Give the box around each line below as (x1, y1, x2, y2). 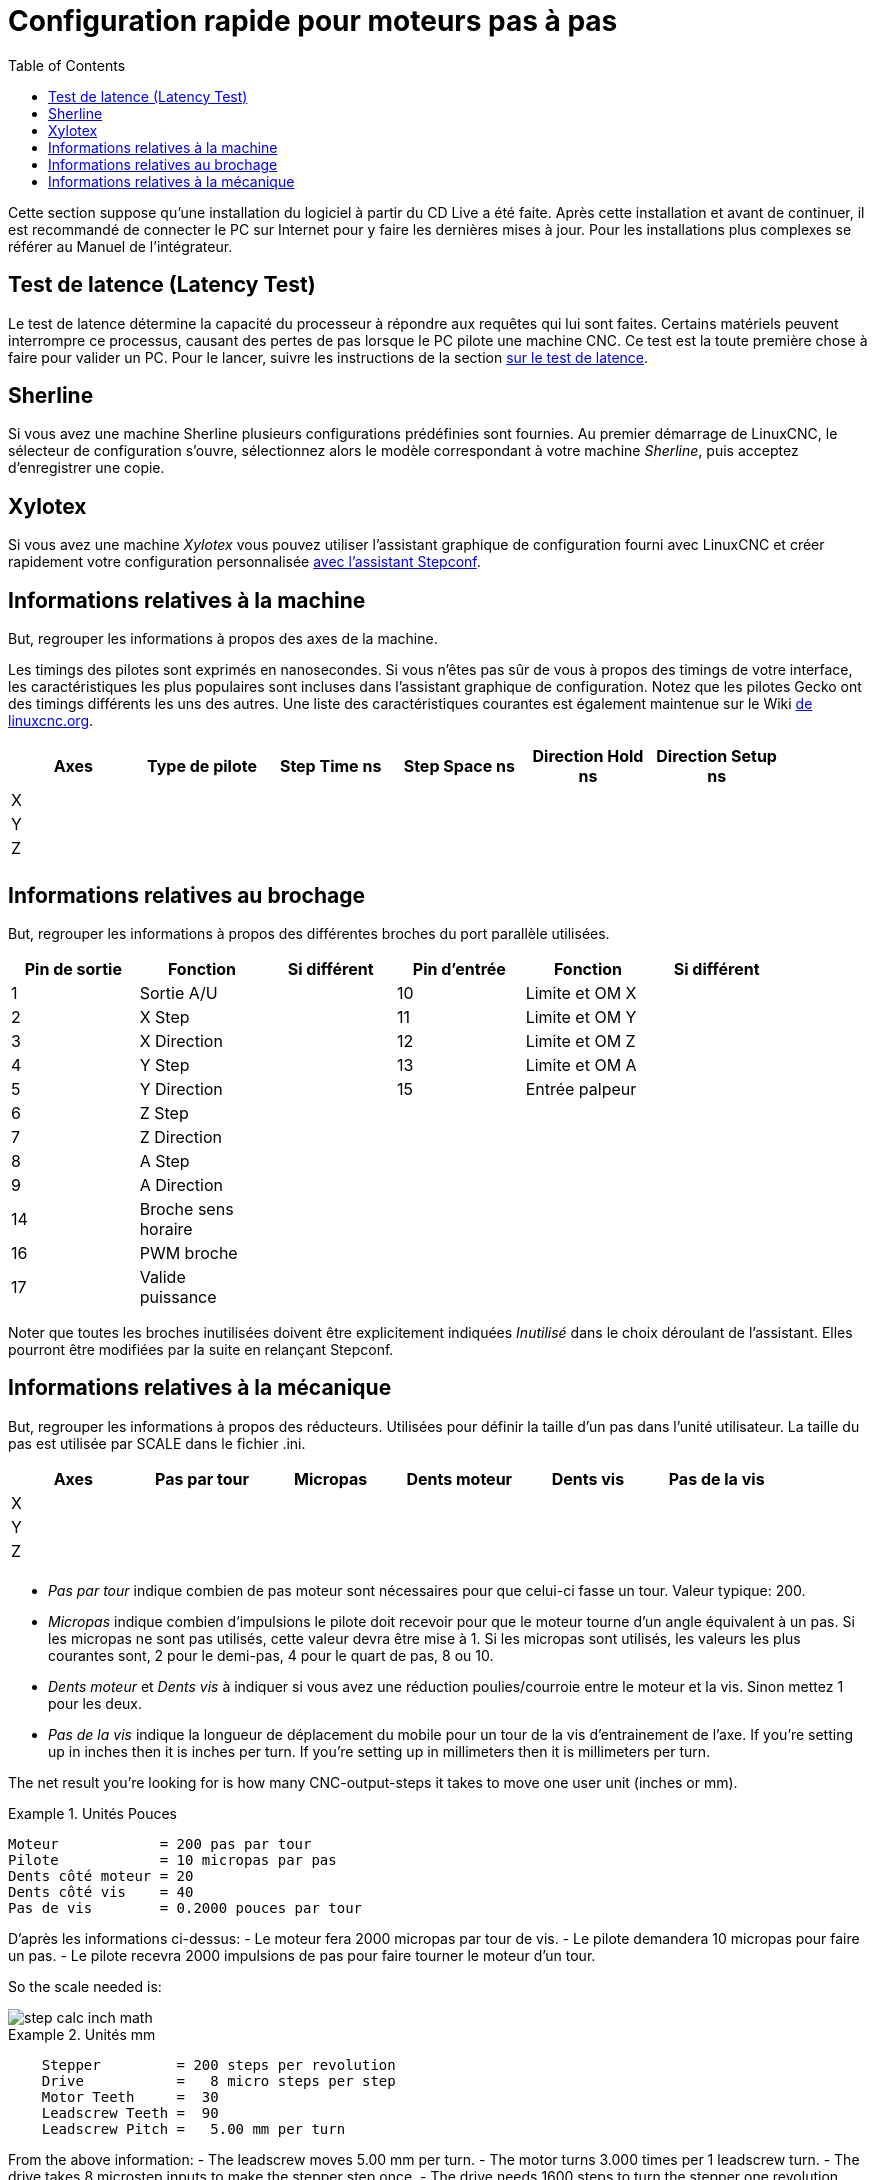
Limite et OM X (525, 982, 637, 1003)
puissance (139, 1286, 217, 1307)
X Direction (139, 1030, 223, 1051)
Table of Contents (8, 56, 126, 74)
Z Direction (139, 1126, 223, 1147)
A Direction (139, 1174, 223, 1195)
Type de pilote (147, 756, 257, 777)
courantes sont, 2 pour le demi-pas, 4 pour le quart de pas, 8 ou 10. (48, 1646, 494, 1664)
